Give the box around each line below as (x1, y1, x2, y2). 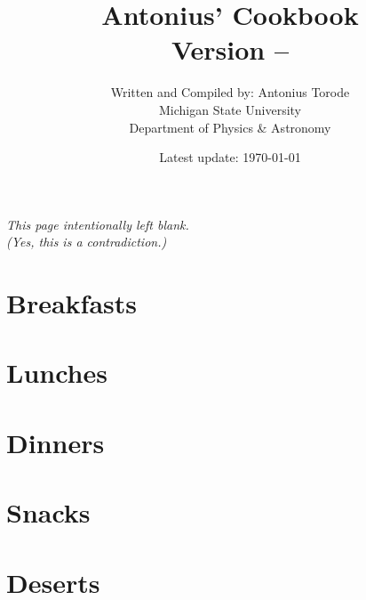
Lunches (6, 354, 107, 391)
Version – (171, 31, 290, 68)
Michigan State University (159, 100, 301, 118)
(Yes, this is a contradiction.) (6, 232, 167, 251)
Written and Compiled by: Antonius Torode (110, 83, 350, 101)
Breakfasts (6, 285, 138, 321)
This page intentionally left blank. (6, 215, 189, 233)
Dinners (6, 424, 105, 460)
